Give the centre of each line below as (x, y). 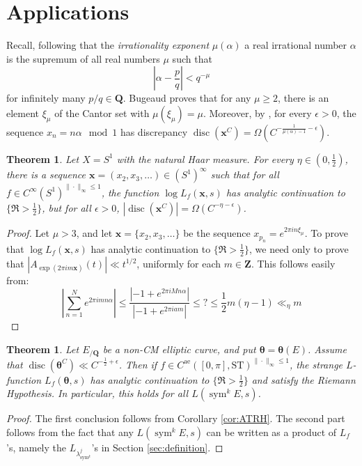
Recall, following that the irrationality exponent (108, 45)
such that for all (245, 174)
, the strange (316, 364)
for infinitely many (46, 98)
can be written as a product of (271, 432)
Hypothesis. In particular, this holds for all (97, 393)
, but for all (66, 207)
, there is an (304, 98)
